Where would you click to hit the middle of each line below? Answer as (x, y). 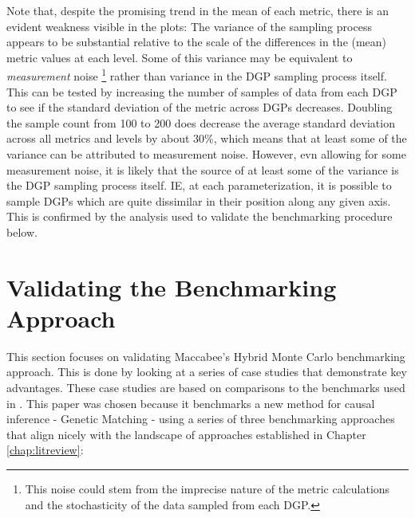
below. (22, 232)
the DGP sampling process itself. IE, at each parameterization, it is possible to (199, 185)
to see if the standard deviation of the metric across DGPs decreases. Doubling (200, 107)
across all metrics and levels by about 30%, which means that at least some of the (207, 138)
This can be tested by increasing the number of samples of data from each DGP (202, 91)
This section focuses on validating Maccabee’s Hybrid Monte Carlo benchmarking (206, 356)
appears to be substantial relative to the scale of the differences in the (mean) (197, 42)
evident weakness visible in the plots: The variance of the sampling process (189, 26)
